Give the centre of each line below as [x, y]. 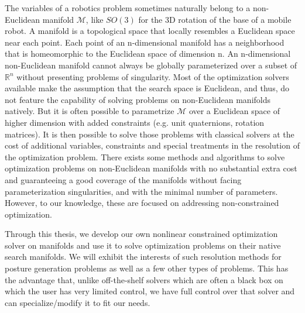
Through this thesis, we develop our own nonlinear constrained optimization [141, 234]
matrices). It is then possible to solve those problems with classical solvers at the [150, 134]
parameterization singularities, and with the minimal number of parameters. [141, 191]
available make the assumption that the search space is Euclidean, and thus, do [147, 88]
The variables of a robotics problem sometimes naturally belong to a [128, 8]
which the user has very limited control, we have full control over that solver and [150, 291]
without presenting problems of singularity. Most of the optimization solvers [153, 76]
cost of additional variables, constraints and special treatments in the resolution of [152, 145]
